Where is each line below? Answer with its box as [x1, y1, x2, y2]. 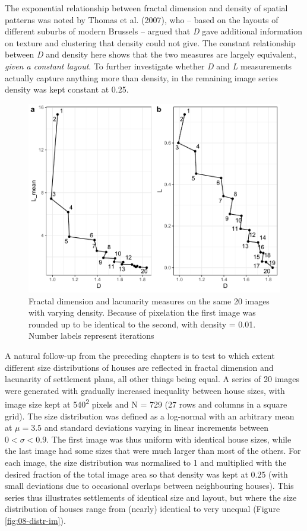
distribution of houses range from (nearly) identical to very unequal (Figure [5, 503, 280, 515]
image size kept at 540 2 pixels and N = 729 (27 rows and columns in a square [5, 396, 287, 411]
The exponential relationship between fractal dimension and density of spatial [5, 2, 288, 14]
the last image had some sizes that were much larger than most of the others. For [5, 444, 301, 457]
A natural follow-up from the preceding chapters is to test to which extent [5, 349, 275, 362]
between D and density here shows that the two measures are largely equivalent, [5, 48, 296, 61]
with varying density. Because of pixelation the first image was [29, 306, 256, 319]
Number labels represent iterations [29, 329, 154, 342]
